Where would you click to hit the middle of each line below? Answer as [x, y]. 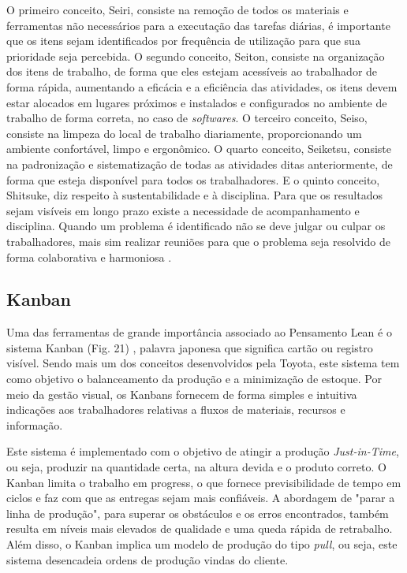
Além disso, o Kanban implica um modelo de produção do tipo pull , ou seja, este [202, 544]
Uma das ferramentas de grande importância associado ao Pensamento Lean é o [199, 332]
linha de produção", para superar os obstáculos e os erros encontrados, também [198, 513]
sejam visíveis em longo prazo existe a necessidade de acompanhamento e [183, 210]
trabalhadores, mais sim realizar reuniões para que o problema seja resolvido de [198, 241]
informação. [35, 424]
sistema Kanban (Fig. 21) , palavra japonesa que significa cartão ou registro [190, 347]
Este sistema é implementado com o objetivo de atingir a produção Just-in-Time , [203, 451]
